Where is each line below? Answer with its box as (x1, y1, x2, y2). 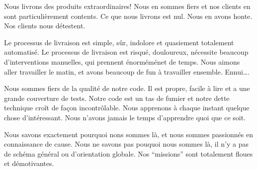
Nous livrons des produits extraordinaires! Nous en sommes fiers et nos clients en (4, 1, 251, 11)
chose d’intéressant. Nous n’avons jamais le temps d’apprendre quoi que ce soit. (4, 112, 246, 122)
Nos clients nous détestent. (4, 20, 86, 31)
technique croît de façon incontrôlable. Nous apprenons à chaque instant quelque (4, 102, 250, 113)
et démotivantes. (4, 158, 54, 169)
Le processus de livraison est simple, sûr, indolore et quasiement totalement (4, 37, 234, 47)
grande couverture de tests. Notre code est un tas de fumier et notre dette (4, 92, 230, 103)
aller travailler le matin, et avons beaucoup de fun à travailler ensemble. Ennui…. (4, 66, 250, 77)
